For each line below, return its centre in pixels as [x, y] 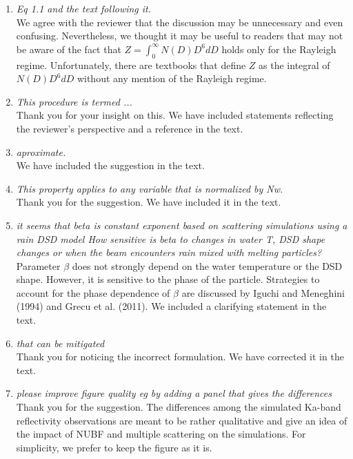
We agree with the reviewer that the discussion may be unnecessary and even [180, 22]
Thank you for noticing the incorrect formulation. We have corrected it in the [180, 357]
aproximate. [41, 152]
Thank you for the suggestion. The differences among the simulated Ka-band [179, 407]
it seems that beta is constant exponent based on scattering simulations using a [182, 225]
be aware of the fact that [69, 49]
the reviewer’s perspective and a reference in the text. [130, 128]
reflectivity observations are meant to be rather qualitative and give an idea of [182, 420]
